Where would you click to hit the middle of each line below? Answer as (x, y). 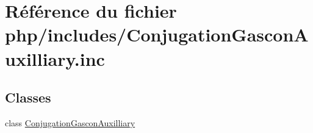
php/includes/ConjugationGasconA (157, 34)
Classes (28, 97)
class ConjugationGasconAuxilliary (70, 122)
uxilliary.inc (55, 58)
